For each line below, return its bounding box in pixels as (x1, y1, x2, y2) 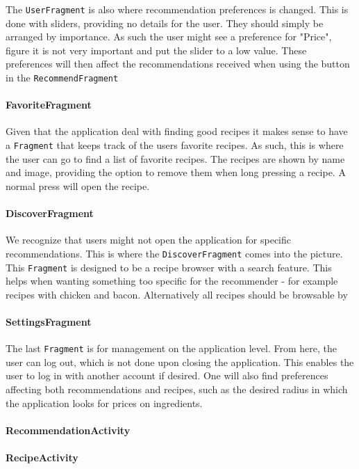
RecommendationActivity (6, 422, 131, 437)
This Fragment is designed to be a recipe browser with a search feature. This (6, 260, 332, 274)
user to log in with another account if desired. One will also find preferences (6, 368, 328, 383)
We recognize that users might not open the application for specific (6, 232, 292, 247)
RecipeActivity (6, 450, 78, 465)
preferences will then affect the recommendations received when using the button (6, 56, 350, 71)
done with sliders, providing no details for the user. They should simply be (6, 15, 324, 30)
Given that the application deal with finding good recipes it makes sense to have (6, 124, 348, 138)
